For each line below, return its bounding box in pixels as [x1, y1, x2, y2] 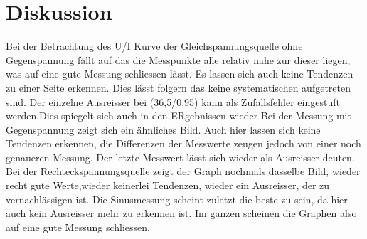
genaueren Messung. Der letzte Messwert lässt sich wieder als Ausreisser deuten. [6, 149, 355, 164]
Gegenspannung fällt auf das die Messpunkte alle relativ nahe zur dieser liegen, [6, 52, 351, 67]
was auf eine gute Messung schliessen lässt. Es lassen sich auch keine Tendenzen [6, 66, 353, 81]
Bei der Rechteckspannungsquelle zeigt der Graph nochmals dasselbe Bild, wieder [6, 164, 361, 179]
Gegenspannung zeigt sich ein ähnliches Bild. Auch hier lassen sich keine [6, 122, 321, 137]
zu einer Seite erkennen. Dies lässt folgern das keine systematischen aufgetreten [6, 80, 351, 95]
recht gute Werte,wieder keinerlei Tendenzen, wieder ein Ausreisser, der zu [6, 178, 330, 193]
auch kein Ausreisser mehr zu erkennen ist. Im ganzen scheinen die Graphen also [6, 206, 357, 221]
